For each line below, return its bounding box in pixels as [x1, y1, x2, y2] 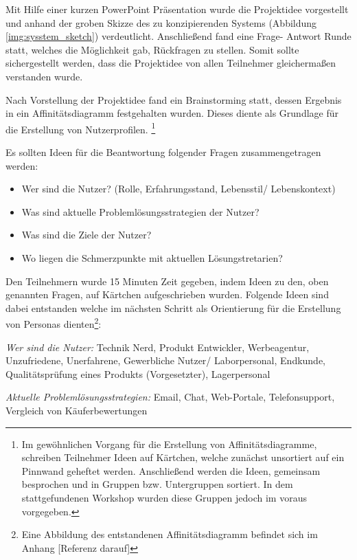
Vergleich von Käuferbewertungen [5, 403, 148, 417]
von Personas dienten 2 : [5, 315, 102, 331]
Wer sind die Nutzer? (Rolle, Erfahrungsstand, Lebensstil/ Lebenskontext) [21, 181, 336, 196]
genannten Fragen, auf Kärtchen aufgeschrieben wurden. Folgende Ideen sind [5, 287, 329, 302]
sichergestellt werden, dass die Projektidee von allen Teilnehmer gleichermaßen [5, 56, 336, 70]
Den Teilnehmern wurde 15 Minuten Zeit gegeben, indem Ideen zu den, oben [5, 273, 329, 288]
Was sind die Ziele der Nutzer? [21, 227, 152, 242]
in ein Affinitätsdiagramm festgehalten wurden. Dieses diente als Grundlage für [5, 106, 339, 120]
